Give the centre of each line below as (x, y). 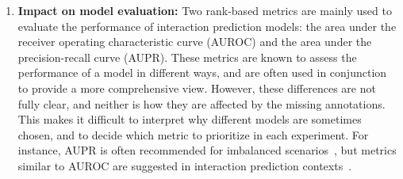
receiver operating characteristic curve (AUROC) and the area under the (195, 42)
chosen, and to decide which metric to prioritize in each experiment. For (193, 134)
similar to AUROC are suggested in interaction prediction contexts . (185, 165)
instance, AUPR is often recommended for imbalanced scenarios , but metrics (207, 150)
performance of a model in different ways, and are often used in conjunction (202, 72)
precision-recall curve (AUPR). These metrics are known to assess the (187, 57)
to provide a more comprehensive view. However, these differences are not (197, 88)
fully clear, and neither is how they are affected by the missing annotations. (201, 103)
